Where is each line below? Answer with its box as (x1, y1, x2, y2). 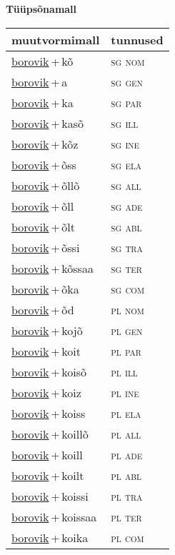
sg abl (111, 218, 142, 235)
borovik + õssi (11, 239, 80, 256)
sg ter (111, 259, 142, 276)
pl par (111, 342, 141, 359)
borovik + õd (11, 301, 74, 318)
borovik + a (11, 73, 68, 90)
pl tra (111, 487, 143, 504)
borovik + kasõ (11, 114, 84, 131)
